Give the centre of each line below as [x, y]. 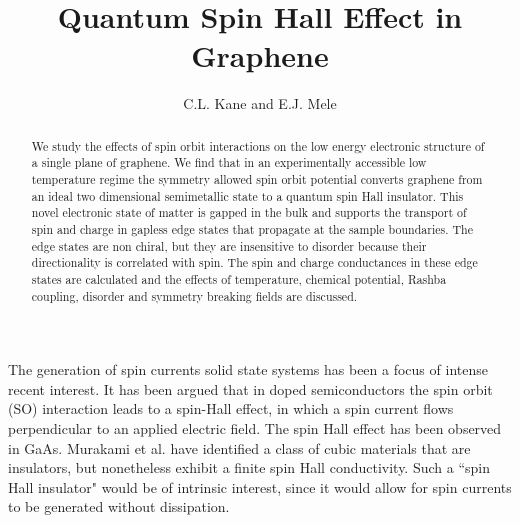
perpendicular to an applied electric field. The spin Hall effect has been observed [255, 428]
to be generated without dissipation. [119, 506]
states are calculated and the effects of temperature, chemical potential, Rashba [239, 278]
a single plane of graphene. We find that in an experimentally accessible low [229, 162]
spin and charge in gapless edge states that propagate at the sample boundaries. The [252, 228]
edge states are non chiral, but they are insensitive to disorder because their [229, 245]
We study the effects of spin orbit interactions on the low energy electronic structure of [258, 145]
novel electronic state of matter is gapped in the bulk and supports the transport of [249, 212]
